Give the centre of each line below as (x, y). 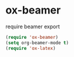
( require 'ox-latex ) (31, 48)
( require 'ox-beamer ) (32, 37)
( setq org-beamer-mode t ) (37, 43)
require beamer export (33, 26)
